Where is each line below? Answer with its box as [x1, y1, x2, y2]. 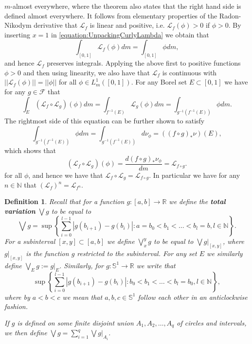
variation [4, 206, 36, 216]
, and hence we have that [28, 170, 103, 180]
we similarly [207, 248, 243, 258]
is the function [26, 248, 69, 258]
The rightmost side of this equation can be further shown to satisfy [4, 116, 205, 126]
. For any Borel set [131, 77, 187, 87]
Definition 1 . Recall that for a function [4, 196, 125, 206]
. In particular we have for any [149, 170, 240, 180]
